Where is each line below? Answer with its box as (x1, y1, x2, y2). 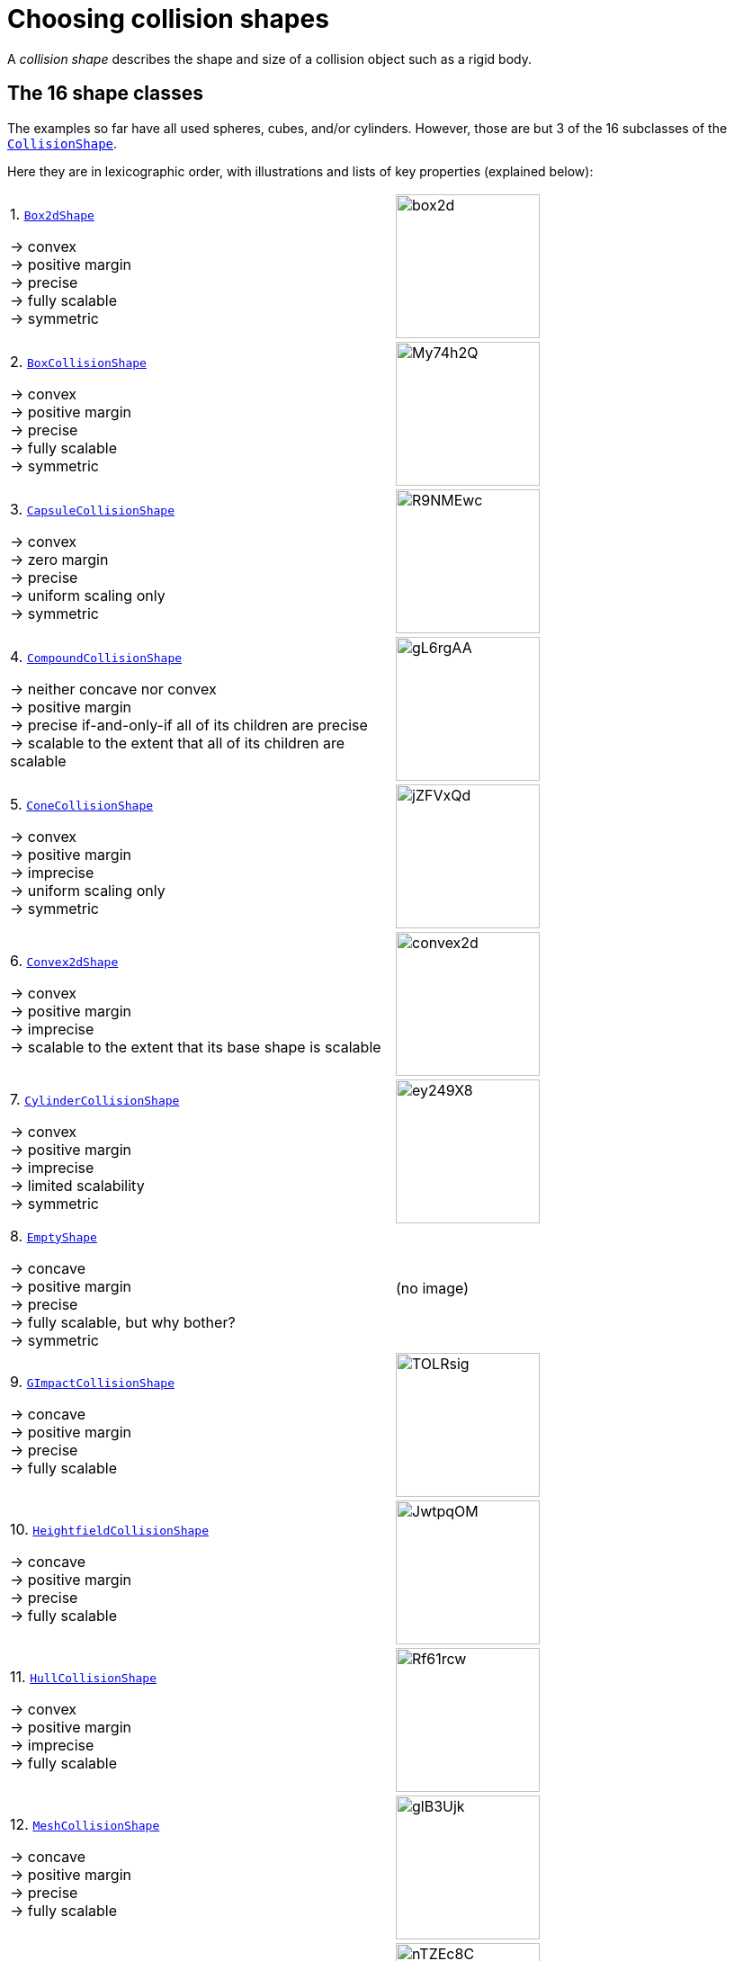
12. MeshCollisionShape (10, 1814, 160, 1833)
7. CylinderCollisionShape (10, 1089, 180, 1108)
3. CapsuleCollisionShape (10, 499, 175, 518)
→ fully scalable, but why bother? (10, 1312, 236, 1331)
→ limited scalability (10, 1176, 145, 1195)
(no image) (396, 1278, 470, 1297)
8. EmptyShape (10, 1226, 97, 1245)
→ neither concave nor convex (10, 679, 217, 698)
